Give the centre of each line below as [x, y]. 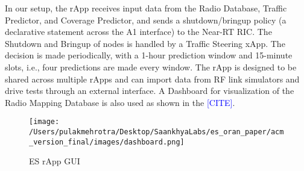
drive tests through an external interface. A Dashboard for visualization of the [150, 91]
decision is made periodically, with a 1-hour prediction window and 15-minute [149, 55]
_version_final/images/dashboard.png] [107, 142]
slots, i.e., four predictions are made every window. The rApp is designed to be [151, 67]
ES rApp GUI [55, 161]
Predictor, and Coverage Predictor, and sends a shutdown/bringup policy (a [146, 20]
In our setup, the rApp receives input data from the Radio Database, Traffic [146, 8]
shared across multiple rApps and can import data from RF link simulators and [152, 79]
